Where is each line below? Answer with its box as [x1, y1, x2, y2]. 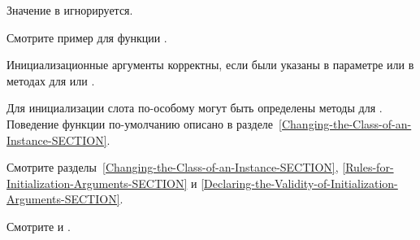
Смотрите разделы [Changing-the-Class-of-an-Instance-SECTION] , [6, 159, 339, 176]
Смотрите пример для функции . [6, 28, 167, 46]
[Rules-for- [342, 159, 394, 176]
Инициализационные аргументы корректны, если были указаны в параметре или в [6, 56, 414, 73]
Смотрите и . [6, 217, 71, 234]
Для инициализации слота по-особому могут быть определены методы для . [6, 99, 383, 116]
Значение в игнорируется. [6, 2, 133, 18]
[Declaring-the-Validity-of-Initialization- [201, 174, 398, 191]
